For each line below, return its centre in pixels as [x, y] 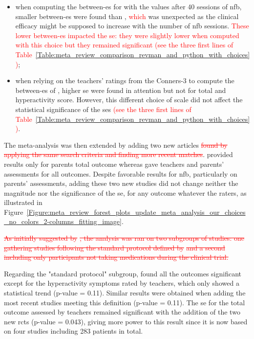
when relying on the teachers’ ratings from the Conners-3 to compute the [125, 80]
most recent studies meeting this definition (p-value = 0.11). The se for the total [125, 302]
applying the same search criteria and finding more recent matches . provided [118, 154]
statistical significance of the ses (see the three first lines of [103, 109]
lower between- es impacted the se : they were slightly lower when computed [127, 35]
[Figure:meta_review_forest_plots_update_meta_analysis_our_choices [136, 212]
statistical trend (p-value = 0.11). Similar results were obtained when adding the [125, 293]
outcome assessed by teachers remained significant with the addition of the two [122, 312]
